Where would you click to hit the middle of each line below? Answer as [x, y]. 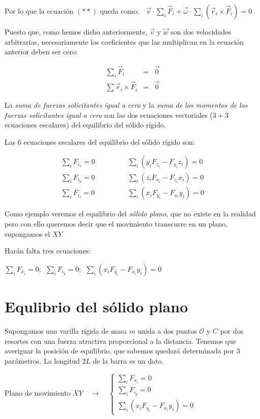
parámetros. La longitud [42, 360]
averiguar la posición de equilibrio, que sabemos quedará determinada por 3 [122, 351]
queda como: [120, 11]
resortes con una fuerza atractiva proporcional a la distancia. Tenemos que [120, 341]
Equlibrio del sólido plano [96, 306]
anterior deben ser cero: [41, 52]
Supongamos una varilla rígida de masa [66, 330]
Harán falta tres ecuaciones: [48, 251]
